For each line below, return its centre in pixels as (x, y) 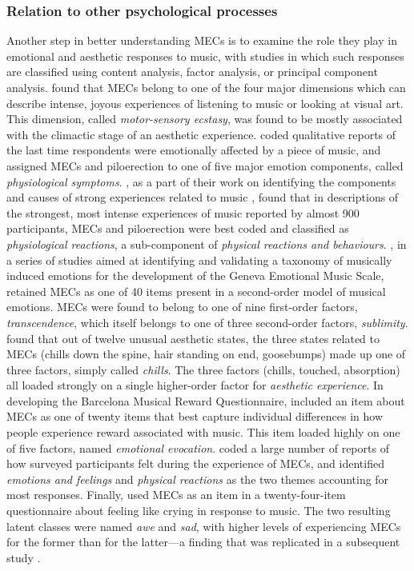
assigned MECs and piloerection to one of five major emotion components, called (205, 165)
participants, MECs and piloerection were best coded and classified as (178, 228)
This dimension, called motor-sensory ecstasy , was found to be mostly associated (205, 119)
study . (24, 557)
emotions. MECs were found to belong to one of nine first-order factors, (182, 307)
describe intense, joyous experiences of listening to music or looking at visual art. (205, 103)
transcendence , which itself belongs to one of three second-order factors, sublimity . (207, 322)
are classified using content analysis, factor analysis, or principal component (192, 72)
